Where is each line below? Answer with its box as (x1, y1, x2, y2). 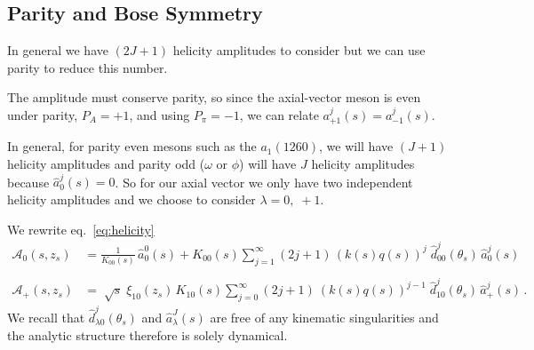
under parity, (7, 105, 78, 123)
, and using (129, 105, 190, 123)
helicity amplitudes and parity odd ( (7, 155, 205, 172)
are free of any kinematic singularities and (210, 307, 439, 326)
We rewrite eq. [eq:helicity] (7, 219, 155, 238)
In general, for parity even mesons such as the (7, 137, 257, 155)
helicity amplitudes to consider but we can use (172, 41, 426, 60)
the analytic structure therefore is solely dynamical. (7, 325, 288, 344)
